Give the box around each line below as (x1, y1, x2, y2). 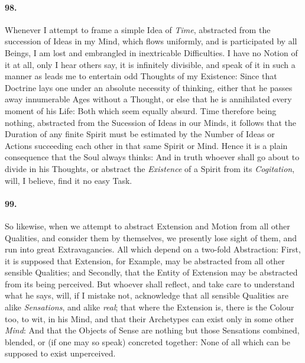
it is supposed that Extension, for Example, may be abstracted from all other (5, 254, 285, 267)
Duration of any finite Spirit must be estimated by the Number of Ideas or (5, 128, 275, 140)
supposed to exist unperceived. (5, 347, 116, 359)
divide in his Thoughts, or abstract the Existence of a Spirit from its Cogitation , (5, 162, 295, 174)
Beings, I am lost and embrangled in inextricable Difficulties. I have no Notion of (5, 46, 298, 59)
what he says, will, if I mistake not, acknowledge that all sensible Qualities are (5, 289, 288, 302)
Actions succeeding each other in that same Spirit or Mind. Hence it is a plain (5, 139, 288, 151)
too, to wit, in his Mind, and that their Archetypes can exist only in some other (5, 312, 294, 325)
